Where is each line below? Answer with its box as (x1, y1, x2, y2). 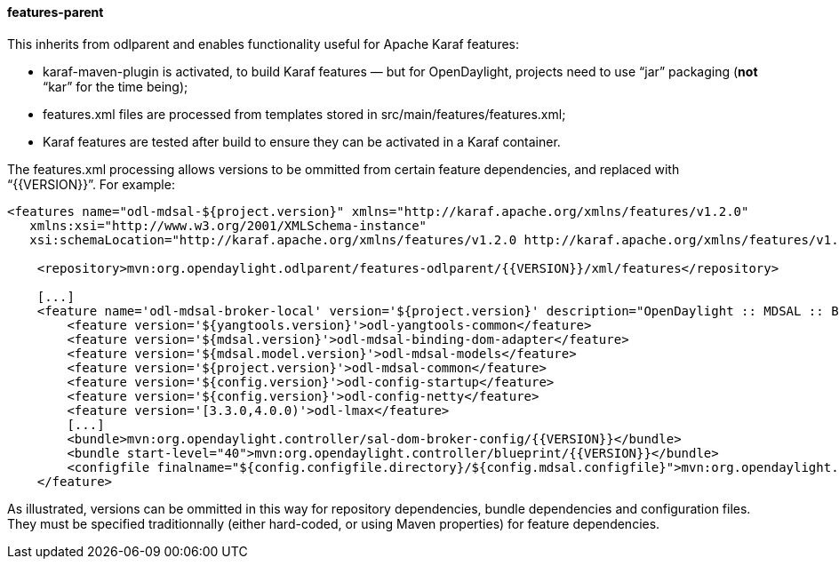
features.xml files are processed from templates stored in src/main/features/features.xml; (43, 106, 566, 122)
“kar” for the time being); (43, 78, 188, 94)
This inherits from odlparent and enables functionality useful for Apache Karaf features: (7, 36, 520, 52)
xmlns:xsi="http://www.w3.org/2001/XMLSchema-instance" (29, 218, 427, 233)
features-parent (7, 4, 104, 20)
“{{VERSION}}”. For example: (7, 176, 175, 192)
